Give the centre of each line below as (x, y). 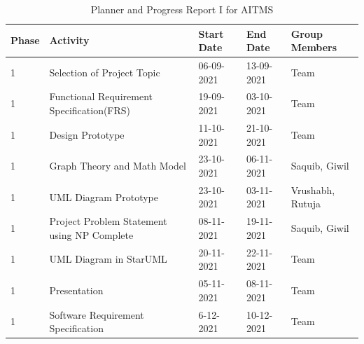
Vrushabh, (313, 190)
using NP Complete (91, 234)
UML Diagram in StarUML (108, 259)
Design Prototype (87, 134)
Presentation (76, 290)
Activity (69, 40)
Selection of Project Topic (105, 72)
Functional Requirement (101, 96)
